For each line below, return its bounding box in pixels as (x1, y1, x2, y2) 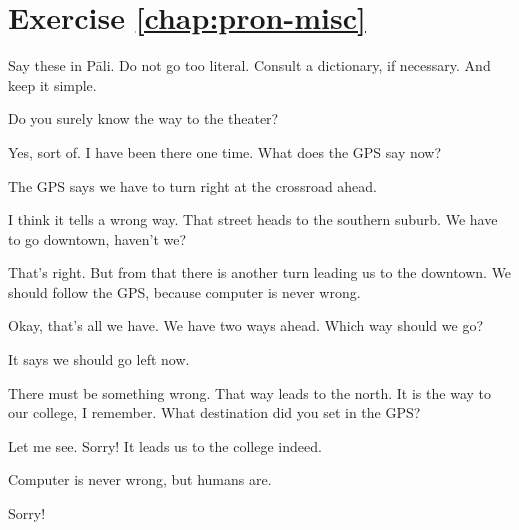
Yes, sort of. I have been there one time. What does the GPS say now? (8, 141, 442, 162)
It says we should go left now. (8, 349, 190, 370)
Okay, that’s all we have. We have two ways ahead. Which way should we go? (8, 315, 484, 336)
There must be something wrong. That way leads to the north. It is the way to (8, 382, 491, 403)
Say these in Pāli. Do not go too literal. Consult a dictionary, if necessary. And (8, 55, 491, 76)
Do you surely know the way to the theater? (8, 108, 279, 129)
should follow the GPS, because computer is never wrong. (8, 281, 361, 302)
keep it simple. (8, 74, 97, 95)
